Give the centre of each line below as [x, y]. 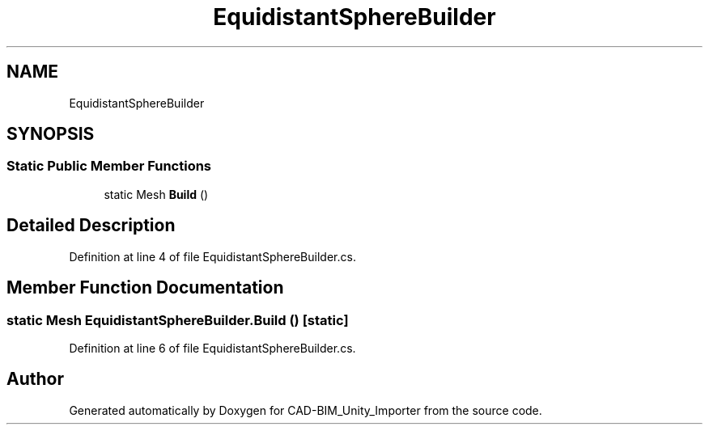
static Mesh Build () [156, 194]
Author [35, 379]
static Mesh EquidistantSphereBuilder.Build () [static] [178, 320]
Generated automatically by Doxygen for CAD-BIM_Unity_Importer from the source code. [306, 410]
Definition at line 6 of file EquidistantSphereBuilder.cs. [212, 348]
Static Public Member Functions [109, 166]
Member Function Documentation [145, 288]
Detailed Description [91, 226]
